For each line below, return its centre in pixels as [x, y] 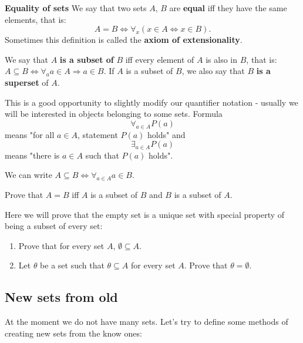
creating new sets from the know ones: [73, 333]
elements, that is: [36, 19]
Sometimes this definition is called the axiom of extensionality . [124, 40]
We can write [28, 175]
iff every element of [160, 59]
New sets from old [61, 297]
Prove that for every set [61, 245]
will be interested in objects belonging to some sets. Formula [114, 114]
